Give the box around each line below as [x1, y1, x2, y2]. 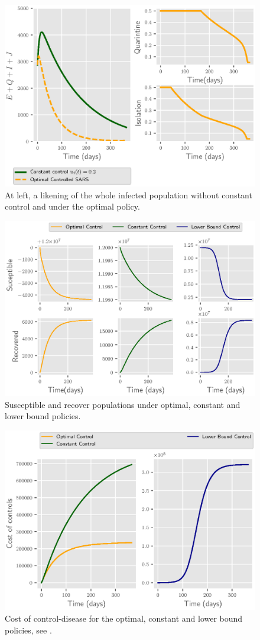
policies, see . [5, 623, 52, 636]
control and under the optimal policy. [5, 200, 140, 213]
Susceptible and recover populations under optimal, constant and [5, 398, 240, 410]
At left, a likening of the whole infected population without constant [5, 188, 252, 201]
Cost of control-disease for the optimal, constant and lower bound [5, 612, 243, 624]
